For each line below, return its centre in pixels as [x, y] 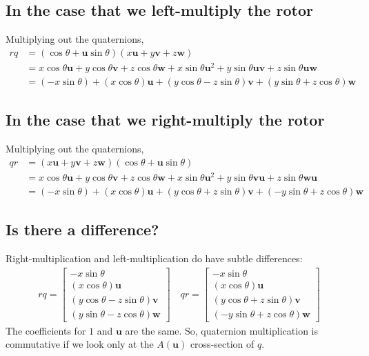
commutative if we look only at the [80, 344]
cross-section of [222, 344]
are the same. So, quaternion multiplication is [222, 330]
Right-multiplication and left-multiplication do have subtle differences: [154, 258]
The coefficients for [46, 330]
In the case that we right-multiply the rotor [165, 120]
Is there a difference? [82, 229]
